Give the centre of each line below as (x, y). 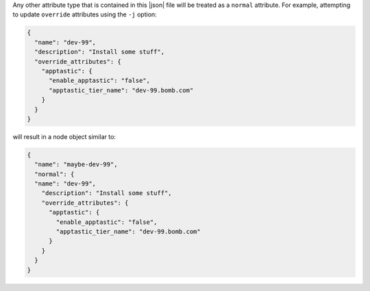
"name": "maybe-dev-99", (76, 165)
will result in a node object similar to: (64, 136)
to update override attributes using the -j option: (85, 14)
